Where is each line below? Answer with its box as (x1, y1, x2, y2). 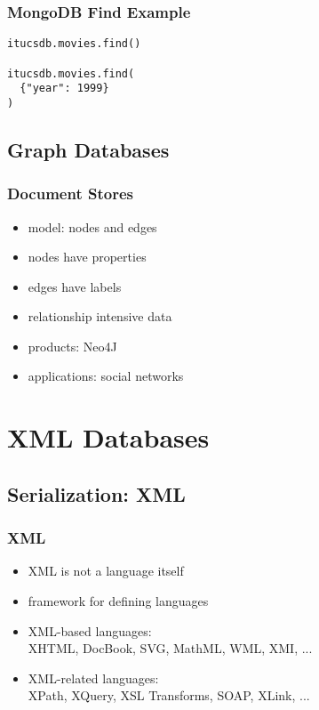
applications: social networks (28, 367, 184, 385)
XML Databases (7, 419, 210, 456)
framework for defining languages (28, 592, 209, 610)
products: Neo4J (28, 336, 117, 355)
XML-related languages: (28, 668, 159, 687)
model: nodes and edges (28, 217, 157, 236)
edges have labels (28, 277, 122, 295)
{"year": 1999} (20, 82, 109, 95)
